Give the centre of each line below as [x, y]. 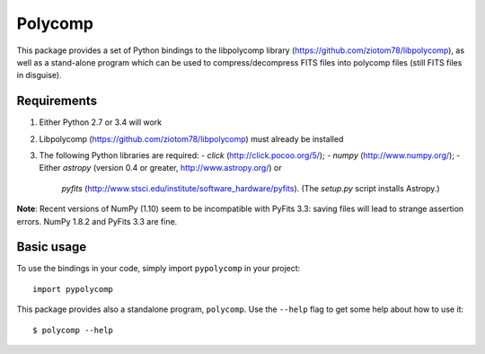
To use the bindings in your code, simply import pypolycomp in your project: [159, 269]
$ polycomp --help [73, 330]
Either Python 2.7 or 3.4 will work [101, 122]
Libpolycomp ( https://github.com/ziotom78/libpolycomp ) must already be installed [191, 138]
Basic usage [52, 247]
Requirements [57, 101]
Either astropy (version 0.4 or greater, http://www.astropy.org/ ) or [160, 168]
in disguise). [39, 75]
